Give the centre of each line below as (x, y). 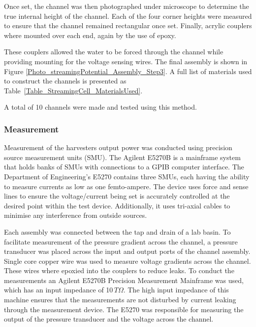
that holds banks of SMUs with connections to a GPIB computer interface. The (124, 167)
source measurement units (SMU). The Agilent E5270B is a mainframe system (122, 157)
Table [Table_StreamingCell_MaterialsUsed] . (73, 90)
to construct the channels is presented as (65, 81)
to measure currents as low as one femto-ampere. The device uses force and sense (126, 186)
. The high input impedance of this (176, 290)
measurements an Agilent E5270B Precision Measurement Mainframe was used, (124, 280)
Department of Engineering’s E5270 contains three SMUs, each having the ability (127, 176)
